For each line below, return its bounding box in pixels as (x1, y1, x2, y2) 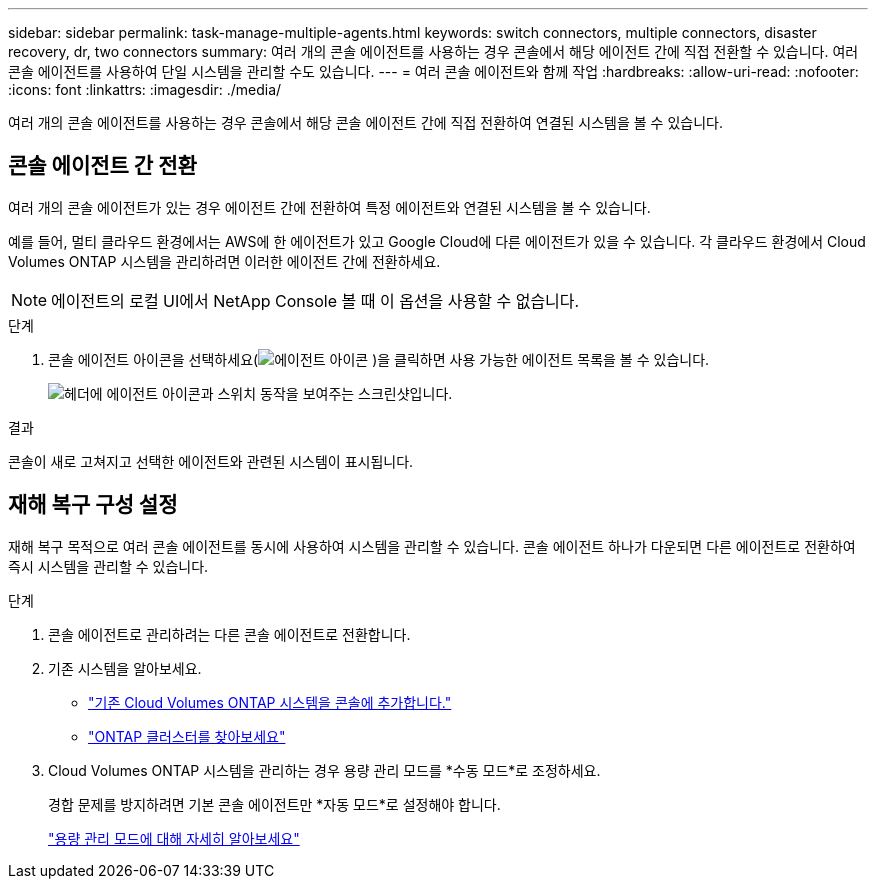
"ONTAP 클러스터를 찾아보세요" (88, 727, 286, 745)
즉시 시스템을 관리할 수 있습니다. (8, 557, 209, 575)
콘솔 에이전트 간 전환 (8, 153, 197, 179)
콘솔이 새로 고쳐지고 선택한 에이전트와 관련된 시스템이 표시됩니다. (8, 452, 414, 470)
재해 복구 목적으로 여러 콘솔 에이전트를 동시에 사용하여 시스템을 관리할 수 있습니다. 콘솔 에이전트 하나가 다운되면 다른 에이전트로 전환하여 (8, 537, 856, 555)
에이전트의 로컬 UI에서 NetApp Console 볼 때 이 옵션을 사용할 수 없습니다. (51, 290, 580, 311)
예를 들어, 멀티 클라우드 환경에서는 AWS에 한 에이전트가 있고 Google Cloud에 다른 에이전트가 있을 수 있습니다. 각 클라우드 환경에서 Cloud (8, 232, 866, 250)
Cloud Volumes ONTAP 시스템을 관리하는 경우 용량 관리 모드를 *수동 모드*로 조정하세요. (48, 761, 601, 779)
